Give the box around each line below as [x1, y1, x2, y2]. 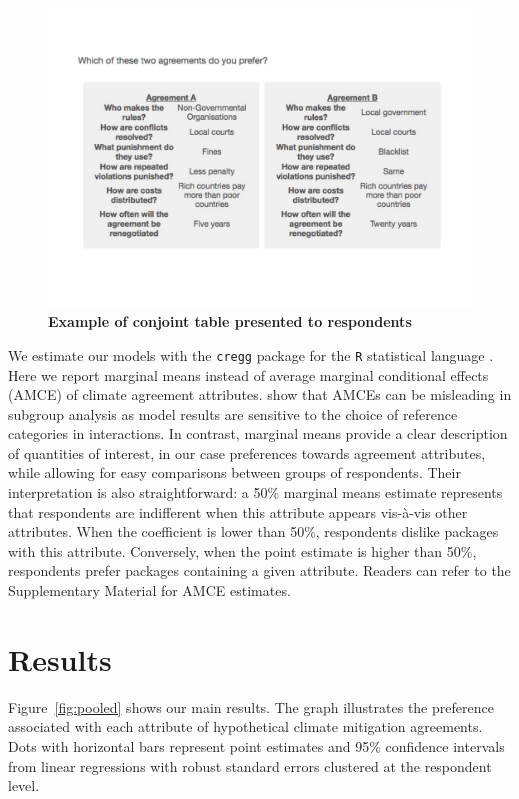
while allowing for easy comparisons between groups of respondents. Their [8, 462, 461, 483]
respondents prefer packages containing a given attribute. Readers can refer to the [8, 560, 511, 581]
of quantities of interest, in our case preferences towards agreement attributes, [8, 442, 486, 463]
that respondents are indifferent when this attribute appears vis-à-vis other [8, 501, 468, 522]
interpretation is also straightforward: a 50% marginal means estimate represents [8, 482, 503, 503]
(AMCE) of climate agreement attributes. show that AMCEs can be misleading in [8, 384, 512, 405]
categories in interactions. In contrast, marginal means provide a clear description [8, 423, 508, 444]
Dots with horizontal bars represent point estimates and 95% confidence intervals [8, 735, 505, 756]
